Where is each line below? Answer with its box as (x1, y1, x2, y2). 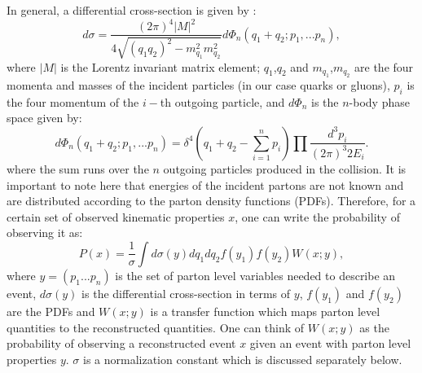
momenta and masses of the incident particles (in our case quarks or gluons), (7, 76, 390, 93)
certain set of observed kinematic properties (7, 208, 225, 225)
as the (359, 318, 389, 336)
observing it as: (7, 224, 83, 241)
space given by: (7, 109, 82, 126)
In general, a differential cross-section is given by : (7, 2, 257, 18)
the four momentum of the (7, 93, 139, 110)
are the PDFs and (7, 302, 95, 319)
